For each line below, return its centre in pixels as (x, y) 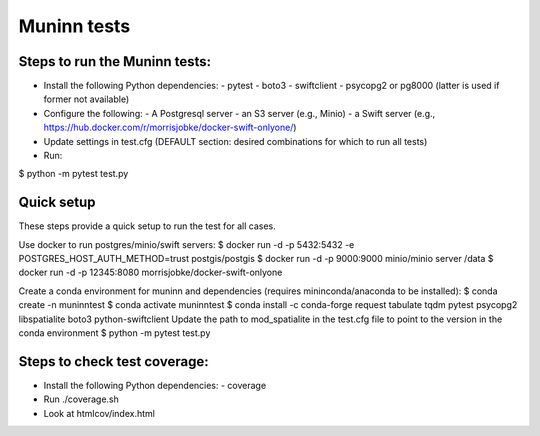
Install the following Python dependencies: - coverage (155, 385)
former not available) (86, 99)
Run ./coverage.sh (81, 399)
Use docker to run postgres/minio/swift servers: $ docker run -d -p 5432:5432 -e (186, 244)
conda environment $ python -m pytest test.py (114, 333)
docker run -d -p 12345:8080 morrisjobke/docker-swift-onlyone (150, 272)
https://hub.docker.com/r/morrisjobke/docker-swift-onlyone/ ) (170, 127)
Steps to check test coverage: (113, 361)
